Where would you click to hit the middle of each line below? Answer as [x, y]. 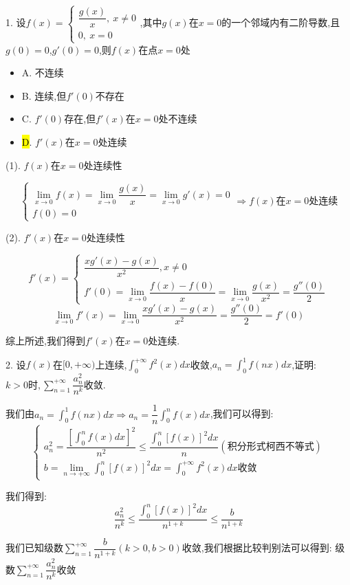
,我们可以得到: [242, 413]
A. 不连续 [43, 73]
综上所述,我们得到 [45, 341]
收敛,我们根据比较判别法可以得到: [257, 548]
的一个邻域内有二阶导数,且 [281, 22]
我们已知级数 [34, 548]
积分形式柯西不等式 [271, 447]
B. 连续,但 [44, 95]
